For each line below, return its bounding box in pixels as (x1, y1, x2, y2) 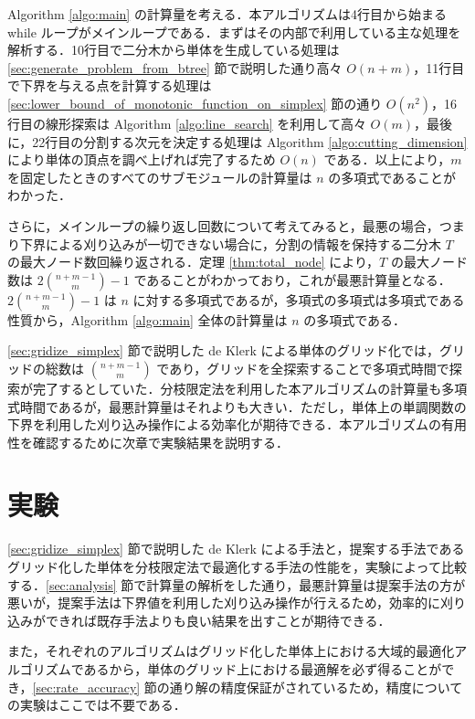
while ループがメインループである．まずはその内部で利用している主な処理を (7, 22, 461, 41)
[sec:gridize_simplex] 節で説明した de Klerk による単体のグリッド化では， (7, 341, 440, 360)
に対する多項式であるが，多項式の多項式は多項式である (132, 290, 465, 309)
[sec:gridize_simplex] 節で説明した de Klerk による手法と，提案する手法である (7, 539, 465, 558)
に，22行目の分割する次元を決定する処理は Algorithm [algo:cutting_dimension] (7, 132, 468, 151)
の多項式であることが (328, 167, 457, 186)
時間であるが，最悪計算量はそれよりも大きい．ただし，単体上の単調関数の (19, 397, 467, 416)
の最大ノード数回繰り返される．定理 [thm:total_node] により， (7, 252, 380, 271)
